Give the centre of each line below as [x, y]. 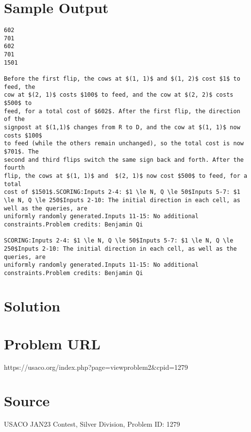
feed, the [20, 87]
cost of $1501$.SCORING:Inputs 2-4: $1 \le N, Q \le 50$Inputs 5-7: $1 [122, 192]
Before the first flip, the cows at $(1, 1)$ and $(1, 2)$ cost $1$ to [122, 79]
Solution [32, 305]
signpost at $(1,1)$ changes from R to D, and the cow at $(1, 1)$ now [122, 127]
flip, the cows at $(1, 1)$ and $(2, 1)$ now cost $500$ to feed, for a [126, 176]
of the [14, 119]
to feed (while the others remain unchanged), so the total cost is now [124, 144]
